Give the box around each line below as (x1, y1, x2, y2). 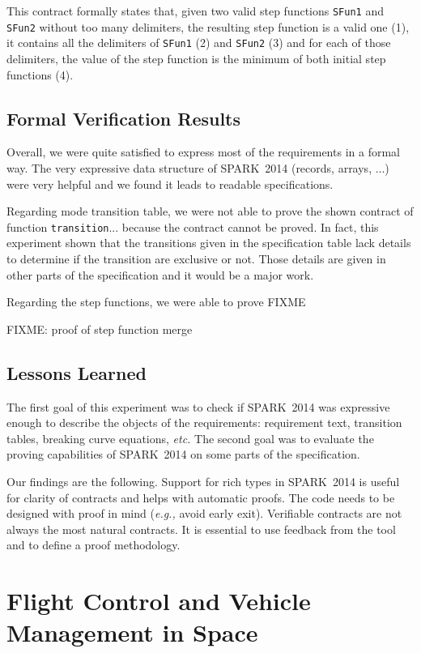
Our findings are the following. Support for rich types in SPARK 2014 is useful (6, 472, 400, 489)
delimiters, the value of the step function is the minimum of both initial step (6, 49, 386, 66)
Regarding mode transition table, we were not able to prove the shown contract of (6, 203, 414, 220)
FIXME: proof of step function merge (6, 320, 193, 337)
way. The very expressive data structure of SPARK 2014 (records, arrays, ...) (6, 159, 389, 176)
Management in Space (6, 616, 258, 649)
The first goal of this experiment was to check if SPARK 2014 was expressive (6, 398, 390, 415)
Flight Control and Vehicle (6, 584, 311, 617)
